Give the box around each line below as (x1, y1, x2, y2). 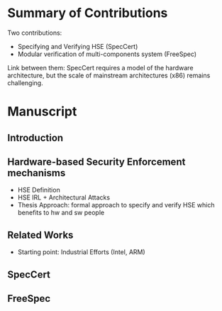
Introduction (7, 131, 64, 143)
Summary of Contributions (7, 5, 168, 21)
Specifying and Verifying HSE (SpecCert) (17, 42, 138, 50)
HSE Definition (17, 186, 60, 195)
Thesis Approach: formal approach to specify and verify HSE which (17, 201, 215, 209)
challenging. (7, 78, 44, 87)
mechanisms (7, 167, 66, 179)
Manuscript (7, 104, 77, 120)
